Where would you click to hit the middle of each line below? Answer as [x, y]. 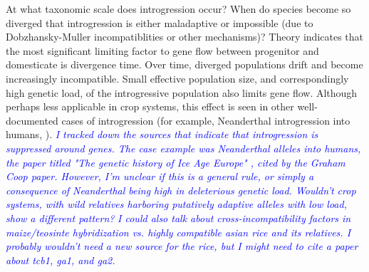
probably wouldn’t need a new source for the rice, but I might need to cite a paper [182, 246]
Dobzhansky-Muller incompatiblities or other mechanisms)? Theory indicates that [185, 37]
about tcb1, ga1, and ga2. [61, 260]
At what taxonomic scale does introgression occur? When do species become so [178, 9]
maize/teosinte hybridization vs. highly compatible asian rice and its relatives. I [178, 232]
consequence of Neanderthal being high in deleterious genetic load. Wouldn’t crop [181, 190]
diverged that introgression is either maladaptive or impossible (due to [160, 22]
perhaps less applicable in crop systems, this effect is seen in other [150, 106]
